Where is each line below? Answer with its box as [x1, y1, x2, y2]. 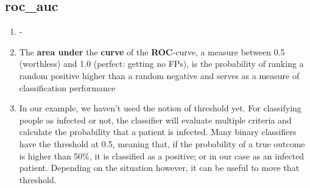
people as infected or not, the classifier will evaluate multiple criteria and [19, 113, 292, 126]
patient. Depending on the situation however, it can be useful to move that [19, 161, 300, 174]
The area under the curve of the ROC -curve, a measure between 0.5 [19, 45, 285, 58]
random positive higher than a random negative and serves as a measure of [19, 69, 300, 82]
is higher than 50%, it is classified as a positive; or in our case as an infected [19, 149, 305, 162]
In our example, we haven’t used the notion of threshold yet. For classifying [19, 102, 301, 114]
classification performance [19, 81, 116, 94]
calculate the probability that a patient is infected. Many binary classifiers [19, 125, 297, 138]
